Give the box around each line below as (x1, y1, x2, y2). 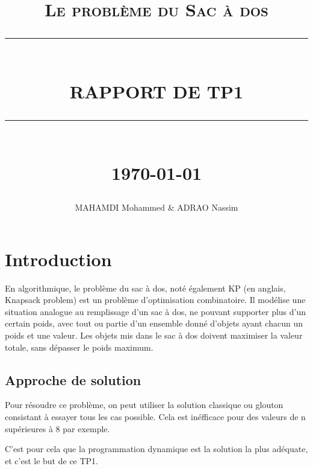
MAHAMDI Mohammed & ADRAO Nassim (75, 201, 238, 214)
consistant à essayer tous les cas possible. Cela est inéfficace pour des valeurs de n (5, 410, 306, 423)
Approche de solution (5, 370, 141, 389)
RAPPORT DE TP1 (69, 78, 244, 103)
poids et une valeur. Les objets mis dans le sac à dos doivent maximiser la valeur (5, 329, 303, 342)
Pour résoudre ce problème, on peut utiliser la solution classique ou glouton (5, 398, 284, 411)
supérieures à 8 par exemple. (5, 422, 110, 435)
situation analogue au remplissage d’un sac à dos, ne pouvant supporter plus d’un (5, 305, 306, 317)
